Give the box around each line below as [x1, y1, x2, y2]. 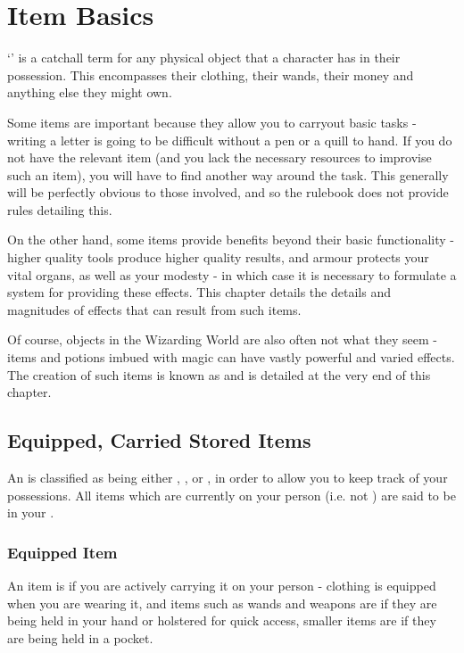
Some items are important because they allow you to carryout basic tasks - [7, 112, 417, 131]
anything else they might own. [7, 83, 172, 102]
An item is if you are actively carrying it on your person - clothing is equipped [7, 576, 436, 595]
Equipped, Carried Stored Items [7, 426, 311, 454]
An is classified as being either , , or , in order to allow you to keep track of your [7, 468, 448, 487]
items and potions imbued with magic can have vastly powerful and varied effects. [7, 348, 455, 367]
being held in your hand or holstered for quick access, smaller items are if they [7, 611, 436, 630]
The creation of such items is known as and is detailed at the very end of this [7, 365, 431, 384]
